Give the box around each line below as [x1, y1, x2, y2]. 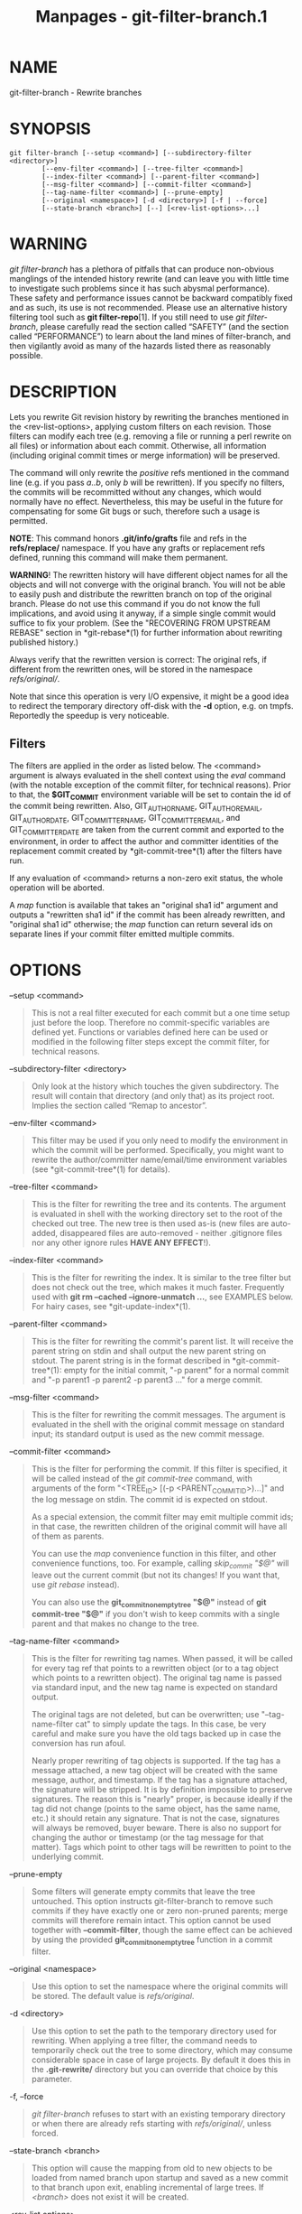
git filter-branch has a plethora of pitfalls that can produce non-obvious [9, 264, 275, 274]
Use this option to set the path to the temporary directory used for [31, 2025, 278, 2036]
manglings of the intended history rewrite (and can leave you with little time [9, 273, 289, 284]
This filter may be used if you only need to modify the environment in [31, 1135, 288, 1146]
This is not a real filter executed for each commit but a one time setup [31, 1007, 290, 1018]
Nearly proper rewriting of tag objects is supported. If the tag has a [31, 1755, 281, 1766]
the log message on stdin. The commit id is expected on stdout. [31, 1494, 268, 1505]
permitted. [9, 515, 48, 526]
